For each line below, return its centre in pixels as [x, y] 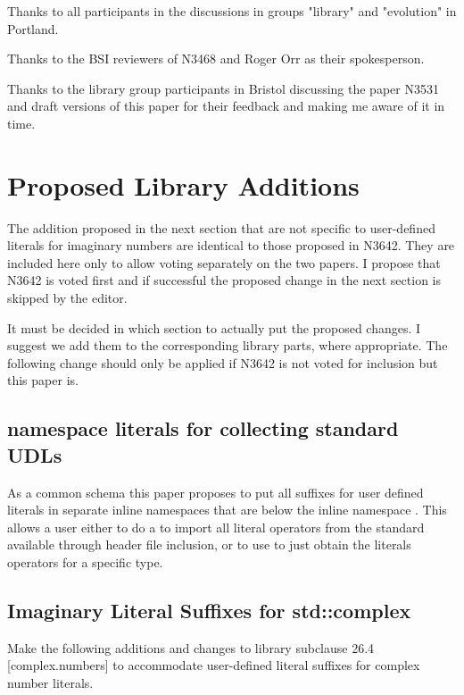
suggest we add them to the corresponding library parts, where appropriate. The [228, 345]
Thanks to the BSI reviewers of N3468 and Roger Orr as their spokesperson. [216, 59]
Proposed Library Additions [183, 184]
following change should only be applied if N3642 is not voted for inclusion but [223, 362]
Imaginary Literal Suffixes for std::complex [209, 610]
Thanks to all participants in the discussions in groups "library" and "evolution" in [232, 11]
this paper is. [43, 380]
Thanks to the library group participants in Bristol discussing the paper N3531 [223, 88]
